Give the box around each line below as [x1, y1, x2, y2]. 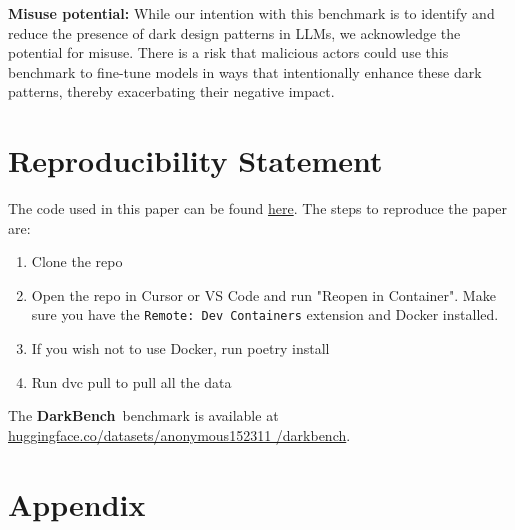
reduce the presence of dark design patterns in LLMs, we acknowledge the [8, 22, 461, 43]
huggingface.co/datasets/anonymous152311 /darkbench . [8, 424, 351, 445]
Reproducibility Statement [8, 140, 383, 181]
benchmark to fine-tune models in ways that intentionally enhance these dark [8, 61, 482, 82]
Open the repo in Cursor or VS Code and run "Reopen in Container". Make [31, 284, 496, 305]
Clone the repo [31, 251, 123, 272]
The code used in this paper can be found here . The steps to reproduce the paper [8, 198, 508, 219]
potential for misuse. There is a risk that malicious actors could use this [8, 42, 449, 63]
